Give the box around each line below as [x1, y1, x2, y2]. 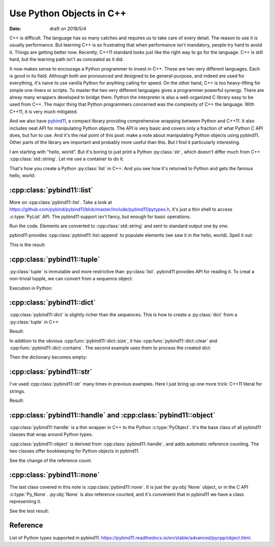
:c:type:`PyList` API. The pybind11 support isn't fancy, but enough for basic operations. [9, 213, 191, 220]
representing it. [9, 498, 42, 505]
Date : [9, 26, 21, 32]
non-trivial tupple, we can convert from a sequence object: [9, 276, 133, 282]
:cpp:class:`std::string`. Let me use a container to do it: [9, 156, 124, 162]
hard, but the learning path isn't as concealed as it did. [9, 56, 124, 62]
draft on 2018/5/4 [49, 26, 87, 32]
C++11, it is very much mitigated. [9, 108, 78, 114]
